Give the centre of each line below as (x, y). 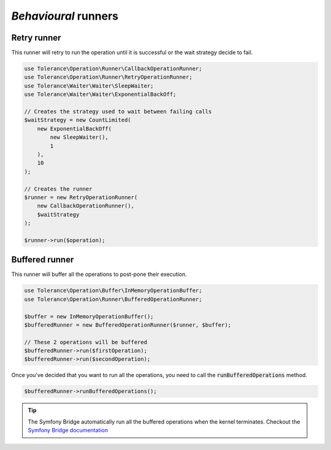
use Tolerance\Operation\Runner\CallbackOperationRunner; (113, 69)
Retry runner (36, 38)
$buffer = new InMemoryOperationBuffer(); (89, 316)
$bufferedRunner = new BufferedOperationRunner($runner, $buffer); (128, 325)
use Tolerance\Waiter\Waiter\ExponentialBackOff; (100, 94)
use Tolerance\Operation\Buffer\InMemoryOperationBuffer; (113, 291)
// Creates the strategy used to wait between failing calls (118, 111)
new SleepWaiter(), (79, 137)
